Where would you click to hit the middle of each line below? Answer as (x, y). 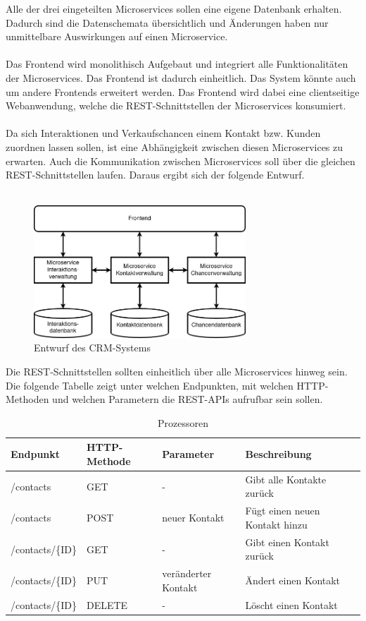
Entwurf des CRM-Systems (92, 348)
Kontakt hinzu (276, 524)
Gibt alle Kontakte (286, 479)
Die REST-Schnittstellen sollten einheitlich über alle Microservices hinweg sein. (177, 372)
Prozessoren (183, 422)
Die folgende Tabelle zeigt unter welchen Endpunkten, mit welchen (150, 385)
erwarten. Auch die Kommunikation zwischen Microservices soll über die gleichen (181, 161)
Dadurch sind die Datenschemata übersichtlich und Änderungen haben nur (167, 22)
